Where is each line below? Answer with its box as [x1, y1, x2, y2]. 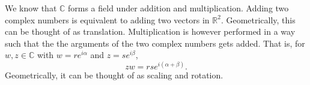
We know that [5, 2, 57, 14]
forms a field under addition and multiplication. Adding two [68, 2, 289, 14]
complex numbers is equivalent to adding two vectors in [5, 13, 210, 26]
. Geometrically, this [220, 13, 296, 26]
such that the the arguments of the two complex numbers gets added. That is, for [5, 37, 305, 49]
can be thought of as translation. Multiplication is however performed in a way [5, 25, 296, 38]
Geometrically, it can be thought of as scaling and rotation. [5, 69, 223, 81]
